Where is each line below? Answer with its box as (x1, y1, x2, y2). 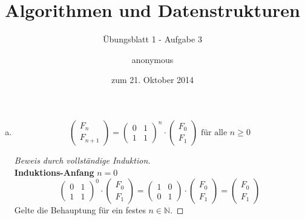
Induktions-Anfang (14, 165, 94, 178)
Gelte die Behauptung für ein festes (14, 204, 146, 216)
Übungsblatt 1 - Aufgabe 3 (103, 33, 202, 45)
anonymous (131, 53, 174, 65)
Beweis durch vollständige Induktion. (14, 153, 151, 166)
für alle (200, 128, 228, 137)
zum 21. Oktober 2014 (111, 73, 194, 86)
